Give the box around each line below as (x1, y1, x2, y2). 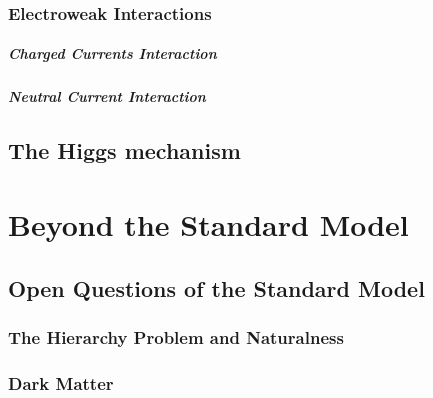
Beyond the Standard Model (8, 203, 409, 244)
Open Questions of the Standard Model (8, 272, 425, 303)
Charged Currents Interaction (8, 43, 217, 64)
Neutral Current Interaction (8, 86, 206, 107)
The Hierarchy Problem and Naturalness (8, 324, 344, 349)
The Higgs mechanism (8, 135, 241, 166)
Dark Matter (8, 370, 114, 395)
